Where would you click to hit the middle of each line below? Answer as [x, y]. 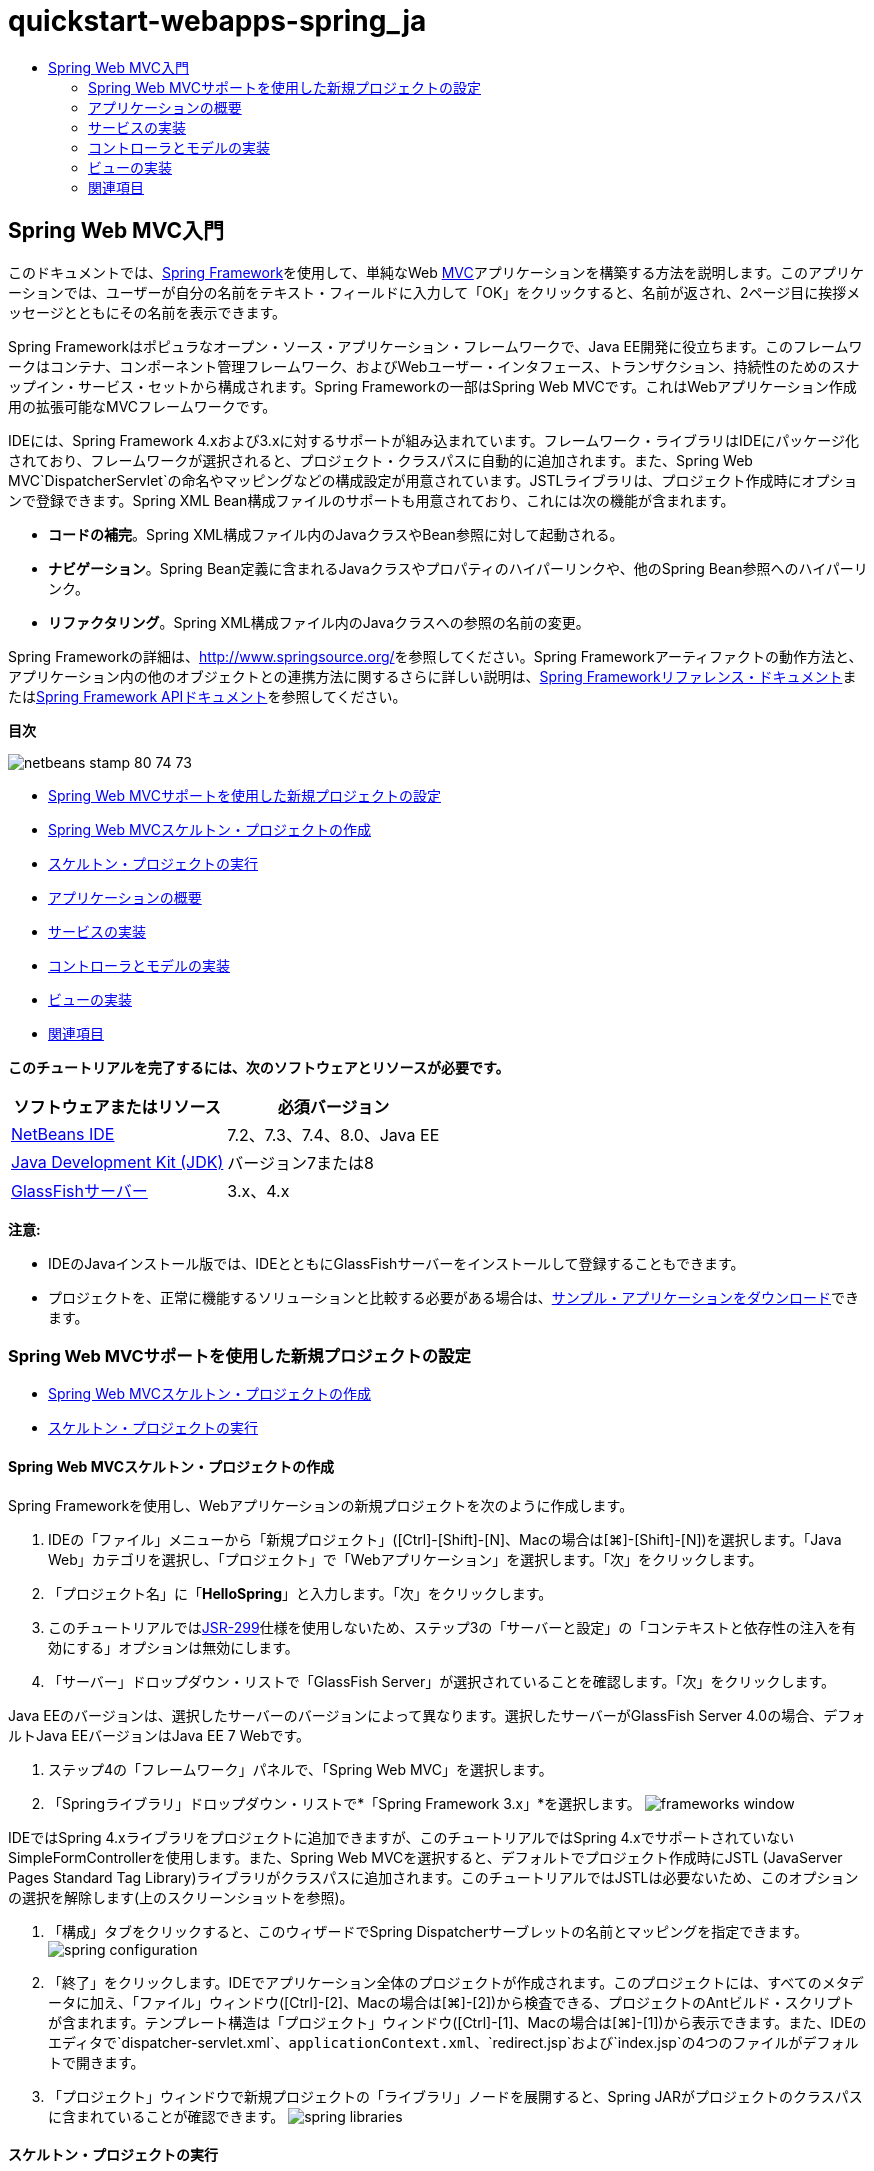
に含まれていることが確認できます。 [166, 2116]
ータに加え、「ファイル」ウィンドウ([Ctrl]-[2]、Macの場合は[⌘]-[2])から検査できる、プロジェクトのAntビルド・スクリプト [451, 2002]
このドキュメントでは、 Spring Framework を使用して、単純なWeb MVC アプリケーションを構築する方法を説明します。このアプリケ [436, 272]
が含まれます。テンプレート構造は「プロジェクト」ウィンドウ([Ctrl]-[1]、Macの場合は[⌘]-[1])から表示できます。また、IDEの [457, 2022]
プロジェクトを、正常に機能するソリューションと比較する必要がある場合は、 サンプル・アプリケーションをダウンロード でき [454, 1297]
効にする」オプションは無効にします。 [173, 1647]
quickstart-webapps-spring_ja [217, 21]
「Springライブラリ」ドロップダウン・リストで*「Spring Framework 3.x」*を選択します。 [344, 1803]
